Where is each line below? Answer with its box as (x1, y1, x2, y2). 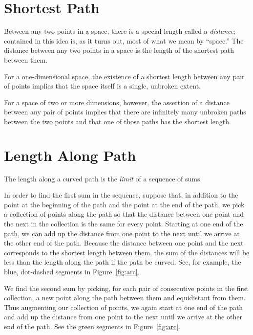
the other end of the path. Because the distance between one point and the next (4, 238, 244, 248)
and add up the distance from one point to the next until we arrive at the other (4, 312, 242, 322)
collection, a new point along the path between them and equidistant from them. (4, 292, 246, 303)
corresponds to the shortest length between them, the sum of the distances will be (4, 247, 250, 257)
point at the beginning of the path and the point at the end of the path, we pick (4, 199, 245, 209)
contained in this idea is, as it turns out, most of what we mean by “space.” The (4, 35, 244, 45)
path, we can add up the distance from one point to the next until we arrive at (4, 228, 240, 238)
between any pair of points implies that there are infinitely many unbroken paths (4, 107, 246, 117)
